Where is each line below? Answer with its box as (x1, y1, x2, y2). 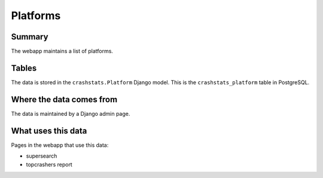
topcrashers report (26, 161, 73, 168)
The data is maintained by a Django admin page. (11, 110, 130, 117)
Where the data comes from (11, 94, 118, 105)
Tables (11, 63, 37, 73)
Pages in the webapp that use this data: (11, 141, 109, 149)
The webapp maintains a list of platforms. (11, 48, 114, 55)
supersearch (26, 152, 57, 159)
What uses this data (11, 125, 87, 136)
